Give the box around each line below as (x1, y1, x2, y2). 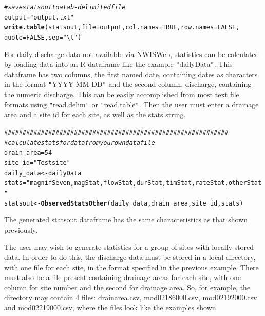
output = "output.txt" (4, 13, 74, 21)
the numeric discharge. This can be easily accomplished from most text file (4, 89, 239, 100)
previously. (4, 224, 38, 235)
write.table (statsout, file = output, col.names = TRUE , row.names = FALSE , (4, 24, 240, 31)
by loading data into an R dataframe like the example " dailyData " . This (4, 59, 233, 69)
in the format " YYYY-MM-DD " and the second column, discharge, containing (4, 79, 252, 89)
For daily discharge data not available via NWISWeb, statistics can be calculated (4, 48, 259, 59)
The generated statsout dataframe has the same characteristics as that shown (4, 214, 248, 225)
